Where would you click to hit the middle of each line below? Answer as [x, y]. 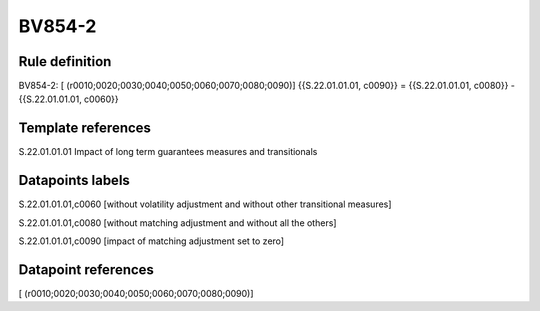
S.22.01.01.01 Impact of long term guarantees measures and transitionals [168, 152]
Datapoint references [86, 269]
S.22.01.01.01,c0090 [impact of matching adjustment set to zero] [151, 241]
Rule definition [65, 61]
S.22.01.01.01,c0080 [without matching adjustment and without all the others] [177, 222]
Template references [85, 128]
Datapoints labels [74, 180]
